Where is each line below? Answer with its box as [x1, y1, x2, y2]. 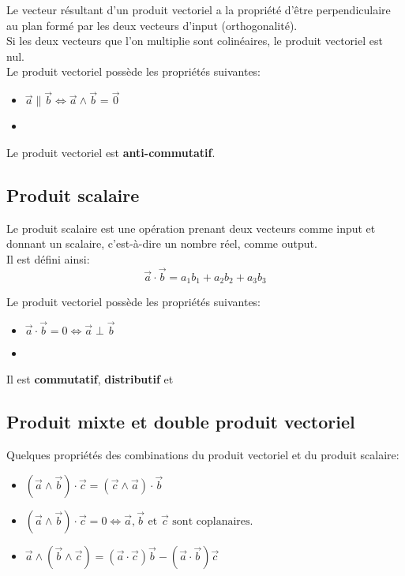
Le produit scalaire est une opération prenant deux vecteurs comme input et [6, 219, 376, 236]
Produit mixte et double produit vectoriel [6, 410, 355, 434]
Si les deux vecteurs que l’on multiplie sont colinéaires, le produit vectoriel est [6, 32, 383, 49]
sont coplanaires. [172, 515, 253, 527]
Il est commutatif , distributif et [6, 371, 174, 387]
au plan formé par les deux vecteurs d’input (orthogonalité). [6, 17, 298, 33]
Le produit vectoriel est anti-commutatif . [6, 144, 216, 160]
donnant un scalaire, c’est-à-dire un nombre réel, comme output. [6, 235, 317, 252]
